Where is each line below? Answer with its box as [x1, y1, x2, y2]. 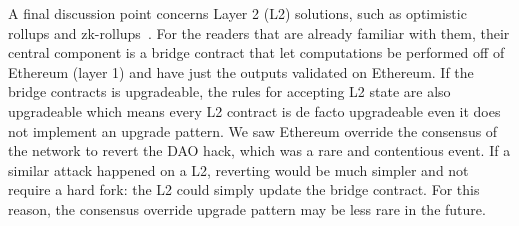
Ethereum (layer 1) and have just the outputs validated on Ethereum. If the [8, 61, 474, 82]
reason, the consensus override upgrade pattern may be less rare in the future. [8, 198, 486, 219]
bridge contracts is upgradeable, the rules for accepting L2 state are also [8, 81, 451, 102]
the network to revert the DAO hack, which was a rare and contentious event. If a [8, 140, 511, 161]
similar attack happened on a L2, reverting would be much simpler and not [8, 159, 469, 180]
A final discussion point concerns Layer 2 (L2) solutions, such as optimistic [8, 3, 467, 23]
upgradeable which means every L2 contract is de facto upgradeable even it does [8, 100, 501, 121]
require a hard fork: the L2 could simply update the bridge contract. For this [8, 179, 480, 200]
